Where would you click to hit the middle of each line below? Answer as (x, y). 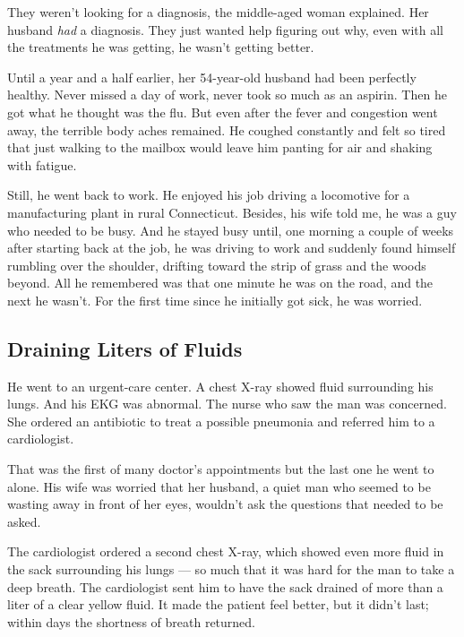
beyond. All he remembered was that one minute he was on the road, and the (220, 283)
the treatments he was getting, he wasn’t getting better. (161, 47)
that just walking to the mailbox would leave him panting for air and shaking (220, 147)
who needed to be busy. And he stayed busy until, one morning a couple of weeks (231, 230)
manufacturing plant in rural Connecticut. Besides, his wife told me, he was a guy (232, 212)
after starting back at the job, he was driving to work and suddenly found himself (232, 248)
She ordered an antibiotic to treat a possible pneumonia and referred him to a (221, 421)
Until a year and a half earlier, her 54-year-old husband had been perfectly (212, 77)
